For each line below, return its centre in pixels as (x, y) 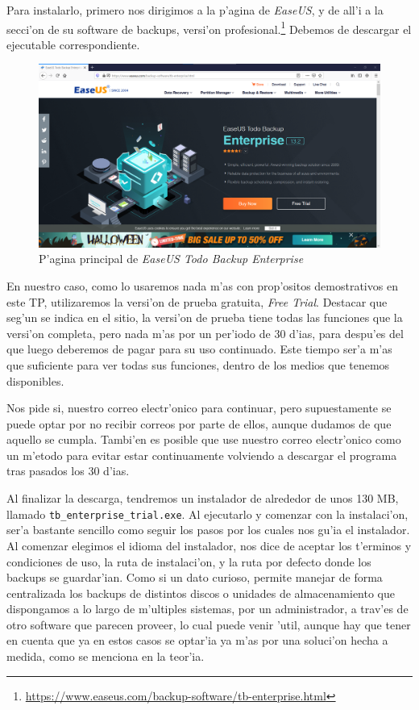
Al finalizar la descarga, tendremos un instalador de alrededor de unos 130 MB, (203, 498)
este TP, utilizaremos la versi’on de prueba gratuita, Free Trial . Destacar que (197, 301)
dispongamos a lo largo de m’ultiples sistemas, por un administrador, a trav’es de (207, 609)
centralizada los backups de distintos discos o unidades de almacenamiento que (201, 593)
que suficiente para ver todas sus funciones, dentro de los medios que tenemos (198, 364)
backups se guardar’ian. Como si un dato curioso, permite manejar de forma (195, 577)
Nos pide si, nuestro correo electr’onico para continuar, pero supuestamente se (199, 408)
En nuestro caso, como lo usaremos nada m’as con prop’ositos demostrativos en (202, 285)
